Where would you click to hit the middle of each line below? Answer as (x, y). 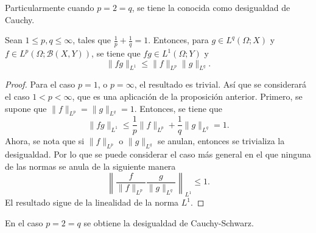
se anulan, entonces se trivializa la (221, 141)
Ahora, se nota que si (45, 141)
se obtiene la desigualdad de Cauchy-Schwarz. (169, 222)
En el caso (24, 222)
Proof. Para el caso (40, 84)
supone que (26, 108)
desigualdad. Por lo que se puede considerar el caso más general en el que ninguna (158, 154)
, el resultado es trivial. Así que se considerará (220, 84)
